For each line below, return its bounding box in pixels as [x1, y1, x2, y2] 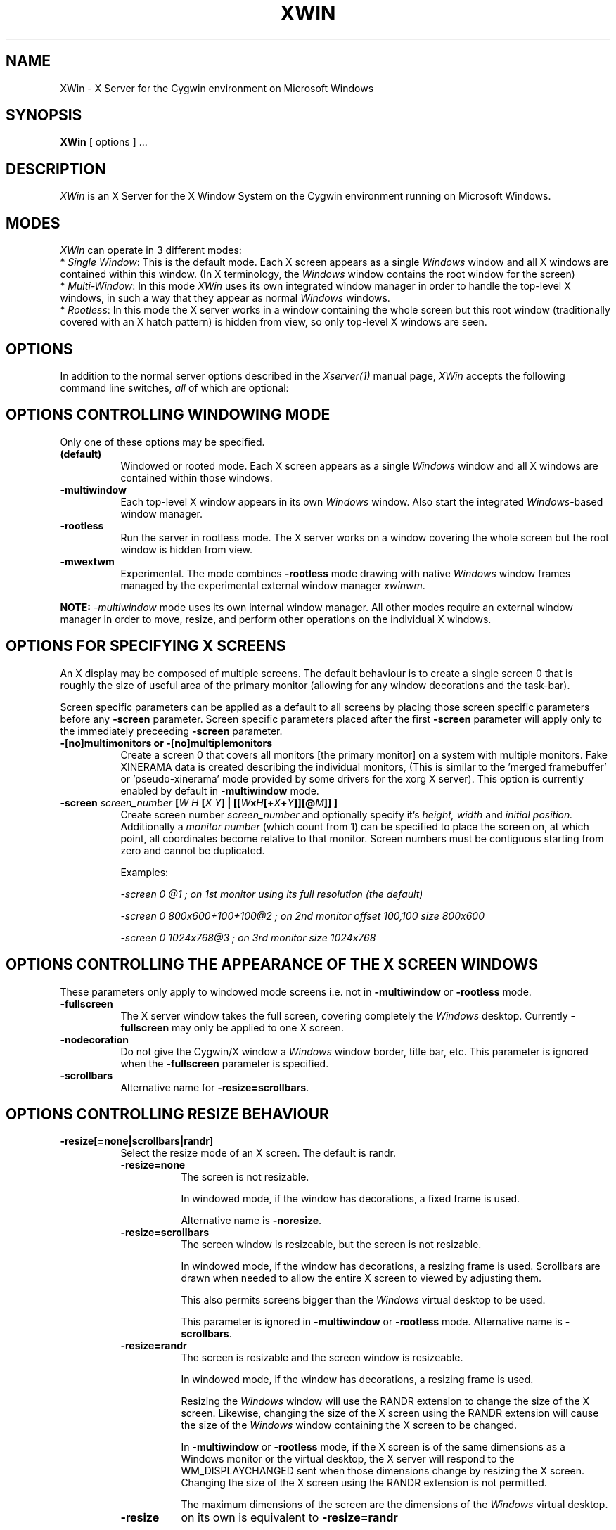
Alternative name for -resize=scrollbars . [120, 1081, 309, 1093]
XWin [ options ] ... [60, 136, 148, 148]
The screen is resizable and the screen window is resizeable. [181, 1351, 463, 1364]
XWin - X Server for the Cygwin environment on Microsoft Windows [60, 82, 374, 94]
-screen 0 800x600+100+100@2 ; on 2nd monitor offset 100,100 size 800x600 [120, 909, 485, 922]
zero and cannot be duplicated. [120, 844, 265, 856]
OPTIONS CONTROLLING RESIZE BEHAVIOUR [6, 1105, 329, 1123]
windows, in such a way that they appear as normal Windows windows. [60, 292, 390, 304]
